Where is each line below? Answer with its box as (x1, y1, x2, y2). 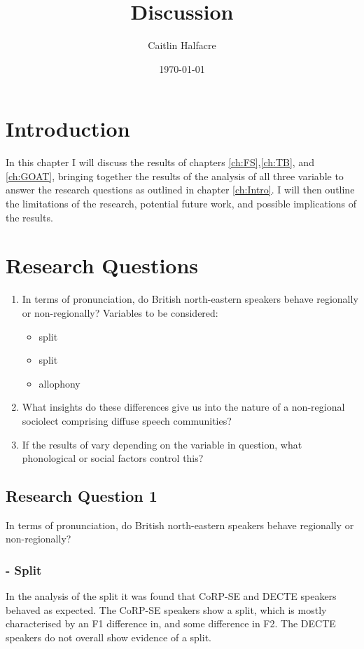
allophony (38, 376, 80, 390)
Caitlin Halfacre (148, 38, 216, 53)
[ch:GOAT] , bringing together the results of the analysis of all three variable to (6, 168, 344, 183)
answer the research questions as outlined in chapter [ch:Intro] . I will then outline (6, 182, 355, 197)
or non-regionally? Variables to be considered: (22, 305, 218, 320)
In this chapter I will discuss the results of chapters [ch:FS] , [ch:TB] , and (6, 155, 314, 170)
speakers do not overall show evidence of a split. (6, 630, 211, 645)
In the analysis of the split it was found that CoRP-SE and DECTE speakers (6, 589, 337, 603)
